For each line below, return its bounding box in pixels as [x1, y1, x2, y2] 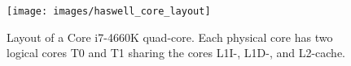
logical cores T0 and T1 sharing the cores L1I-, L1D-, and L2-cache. [7, 44, 346, 61]
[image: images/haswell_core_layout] [7, 6, 211, 17]
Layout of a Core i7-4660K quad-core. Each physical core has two [7, 28, 333, 45]
